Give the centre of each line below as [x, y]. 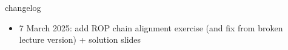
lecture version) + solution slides [80, 39]
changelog [23, 7]
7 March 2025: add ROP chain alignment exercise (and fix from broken [151, 27]
